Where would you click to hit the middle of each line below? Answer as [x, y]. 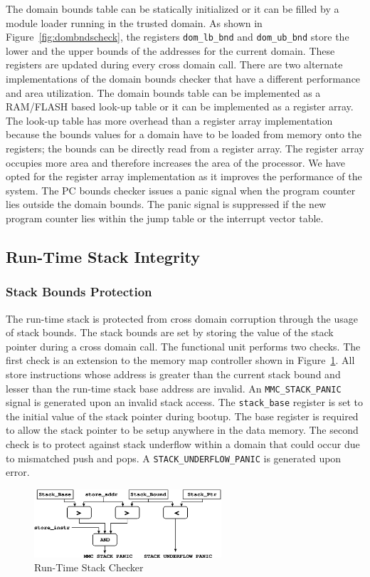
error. [18, 472]
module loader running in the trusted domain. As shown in [134, 22]
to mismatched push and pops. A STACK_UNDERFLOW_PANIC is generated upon [174, 458]
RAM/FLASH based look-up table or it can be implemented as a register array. [180, 106]
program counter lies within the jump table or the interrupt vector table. [165, 218]
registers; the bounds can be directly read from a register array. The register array [185, 148]
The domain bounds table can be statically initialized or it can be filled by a [173, 9]
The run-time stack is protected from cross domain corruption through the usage [182, 318]
